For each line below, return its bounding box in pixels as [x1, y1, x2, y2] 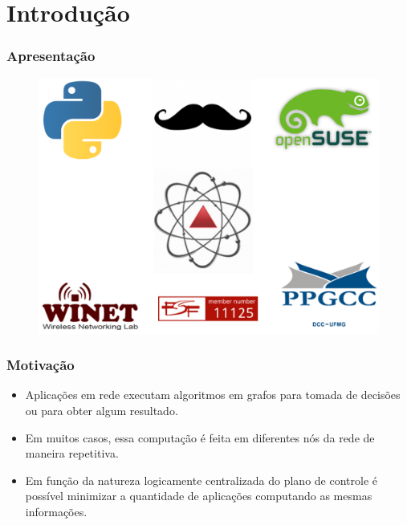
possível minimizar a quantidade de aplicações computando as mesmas [25, 487, 372, 504]
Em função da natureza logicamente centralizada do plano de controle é [25, 471, 377, 488]
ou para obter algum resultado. [25, 402, 178, 418]
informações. [25, 503, 88, 519]
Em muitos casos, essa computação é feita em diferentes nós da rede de [25, 429, 375, 446]
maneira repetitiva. [25, 445, 119, 462]
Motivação [6, 355, 75, 375]
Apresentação [6, 46, 96, 66]
